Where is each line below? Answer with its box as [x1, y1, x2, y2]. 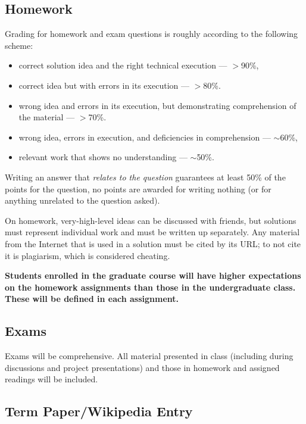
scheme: [5, 39, 33, 51]
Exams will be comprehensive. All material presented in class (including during [5, 350, 293, 362]
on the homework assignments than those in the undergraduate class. [5, 280, 296, 293]
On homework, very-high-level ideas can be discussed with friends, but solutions [5, 214, 296, 226]
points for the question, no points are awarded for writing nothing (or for [5, 182, 271, 195]
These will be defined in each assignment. [5, 292, 179, 305]
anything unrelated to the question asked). [5, 194, 160, 207]
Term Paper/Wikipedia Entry [5, 402, 193, 420]
